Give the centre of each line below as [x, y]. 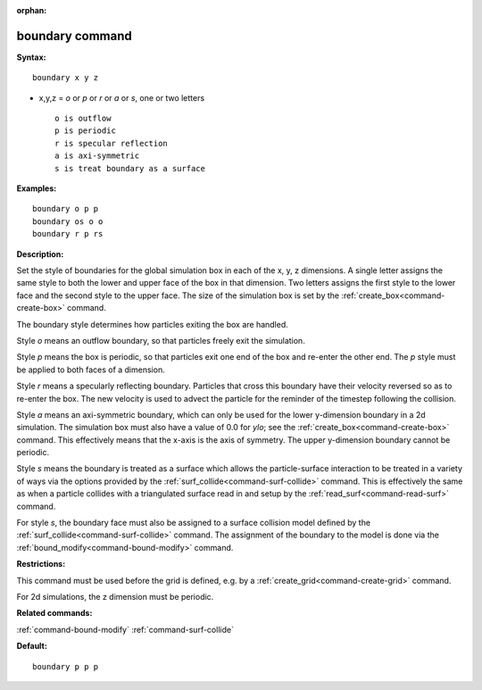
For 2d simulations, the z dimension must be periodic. [115, 596]
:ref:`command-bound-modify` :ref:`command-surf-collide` [125, 629]
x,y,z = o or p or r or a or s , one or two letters [122, 97]
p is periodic [85, 131]
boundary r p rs [68, 234]
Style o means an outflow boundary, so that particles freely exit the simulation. [161, 340]
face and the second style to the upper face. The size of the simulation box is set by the [178, 295]
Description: [40, 254]
